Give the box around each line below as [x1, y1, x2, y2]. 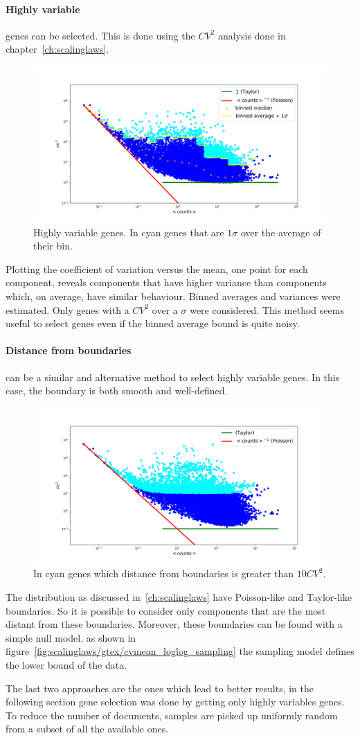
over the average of [240, 225, 321, 239]
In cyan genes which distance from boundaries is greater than [33, 566, 294, 581]
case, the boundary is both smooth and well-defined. [6, 383, 228, 398]
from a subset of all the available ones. [6, 721, 169, 736]
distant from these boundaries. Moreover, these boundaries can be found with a [6, 617, 343, 631]
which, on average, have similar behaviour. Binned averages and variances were [6, 289, 341, 304]
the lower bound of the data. [6, 658, 127, 672]
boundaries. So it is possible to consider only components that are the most [6, 603, 326, 617]
